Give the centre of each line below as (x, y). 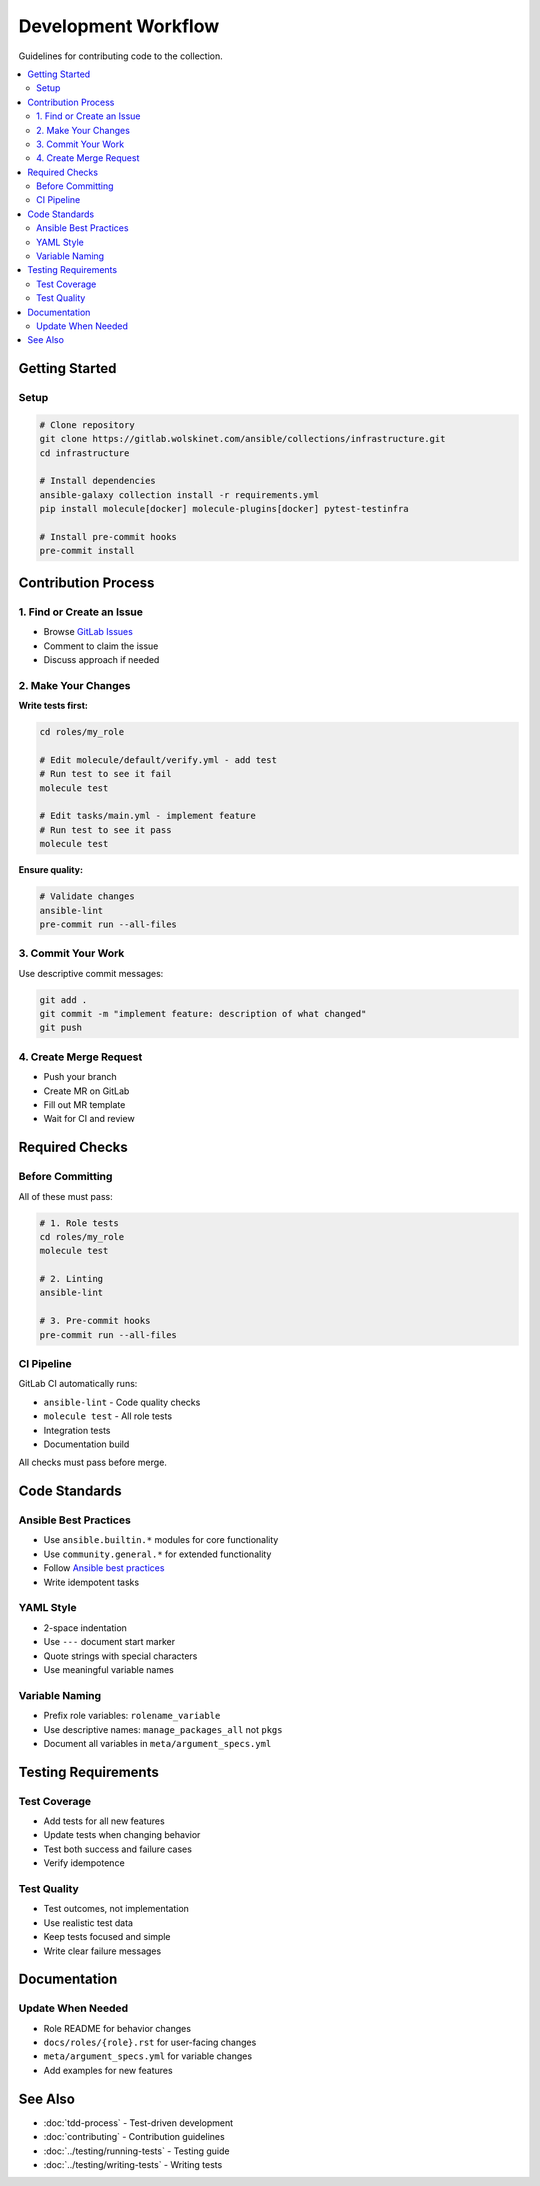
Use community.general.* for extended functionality (157, 1554)
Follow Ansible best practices (104, 1568)
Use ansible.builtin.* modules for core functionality (161, 1540)
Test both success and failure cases (117, 1849)
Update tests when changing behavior (122, 1835)
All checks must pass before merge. (92, 1462)
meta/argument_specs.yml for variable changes (148, 2056)
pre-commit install (87, 551)
